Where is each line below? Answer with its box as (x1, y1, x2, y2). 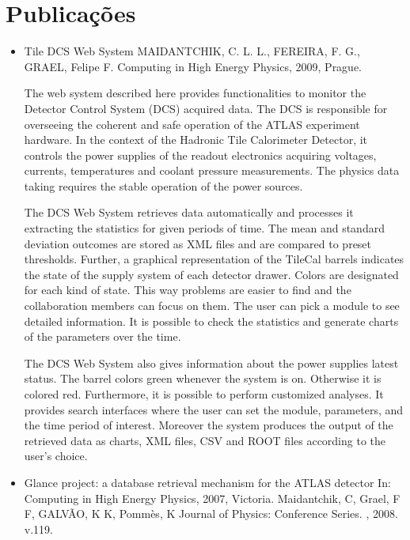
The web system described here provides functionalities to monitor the (24, 85, 366, 101)
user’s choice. (24, 447, 88, 464)
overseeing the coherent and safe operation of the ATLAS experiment (24, 115, 360, 132)
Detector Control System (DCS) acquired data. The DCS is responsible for (24, 100, 388, 116)
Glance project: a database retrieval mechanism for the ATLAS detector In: (24, 474, 391, 490)
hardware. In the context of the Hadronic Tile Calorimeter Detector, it (24, 131, 368, 148)
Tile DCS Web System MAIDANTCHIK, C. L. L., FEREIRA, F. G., (24, 43, 360, 59)
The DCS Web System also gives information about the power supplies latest (24, 354, 399, 371)
